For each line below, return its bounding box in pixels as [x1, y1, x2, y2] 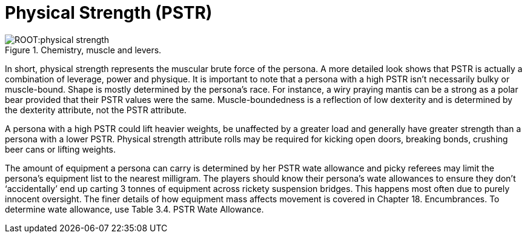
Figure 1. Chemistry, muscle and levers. [5, 44, 162, 55]
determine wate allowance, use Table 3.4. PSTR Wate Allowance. [5, 203, 264, 214]
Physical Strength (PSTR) [5, 2, 213, 23]
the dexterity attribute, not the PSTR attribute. [5, 104, 187, 115]
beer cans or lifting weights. [5, 144, 116, 154]
